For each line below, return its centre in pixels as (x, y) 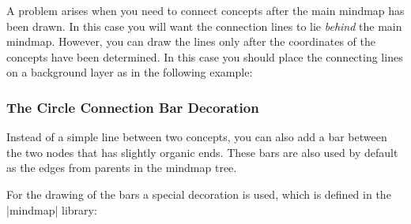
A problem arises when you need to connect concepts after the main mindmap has (205, 10)
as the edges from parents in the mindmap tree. (122, 168)
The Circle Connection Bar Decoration (133, 107)
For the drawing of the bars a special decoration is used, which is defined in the (199, 194)
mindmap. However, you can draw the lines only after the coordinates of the (191, 41)
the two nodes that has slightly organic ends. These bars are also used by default (202, 152)
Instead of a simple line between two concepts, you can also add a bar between (197, 137)
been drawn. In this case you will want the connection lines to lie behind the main (204, 26)
